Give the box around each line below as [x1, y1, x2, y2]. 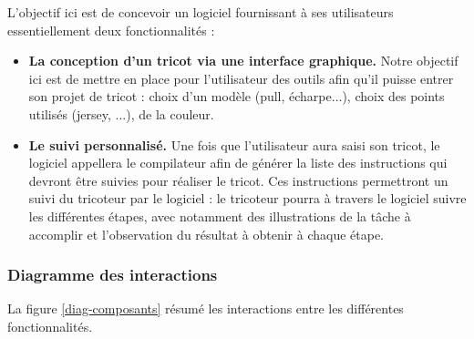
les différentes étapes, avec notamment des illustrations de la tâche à [28, 206, 411, 225]
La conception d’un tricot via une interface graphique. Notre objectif [28, 51, 459, 70]
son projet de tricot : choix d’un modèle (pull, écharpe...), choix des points [28, 87, 445, 106]
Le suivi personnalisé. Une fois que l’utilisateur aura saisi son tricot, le [28, 135, 440, 154]
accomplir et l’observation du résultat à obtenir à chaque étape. [28, 224, 384, 243]
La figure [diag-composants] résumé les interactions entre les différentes [7, 299, 404, 318]
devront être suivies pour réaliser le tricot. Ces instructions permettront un [28, 170, 448, 190]
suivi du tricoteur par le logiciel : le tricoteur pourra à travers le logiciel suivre [28, 189, 467, 208]
